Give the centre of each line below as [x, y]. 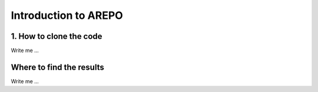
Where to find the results [57, 67]
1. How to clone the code [57, 36]
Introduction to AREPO [67, 15]
